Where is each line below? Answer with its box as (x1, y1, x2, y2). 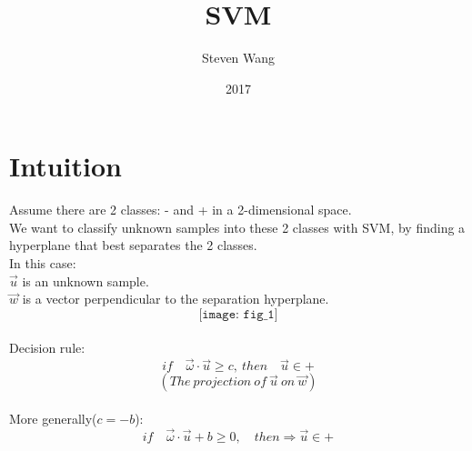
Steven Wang (201, 48, 276, 67)
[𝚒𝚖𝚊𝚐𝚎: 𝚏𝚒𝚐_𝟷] (198, 307, 278, 321)
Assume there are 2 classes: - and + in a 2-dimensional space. (9, 200, 352, 219)
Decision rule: (9, 338, 85, 357)
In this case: (9, 254, 76, 273)
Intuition (9, 147, 122, 185)
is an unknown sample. (22, 271, 149, 290)
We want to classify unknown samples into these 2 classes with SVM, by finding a (9, 217, 466, 236)
